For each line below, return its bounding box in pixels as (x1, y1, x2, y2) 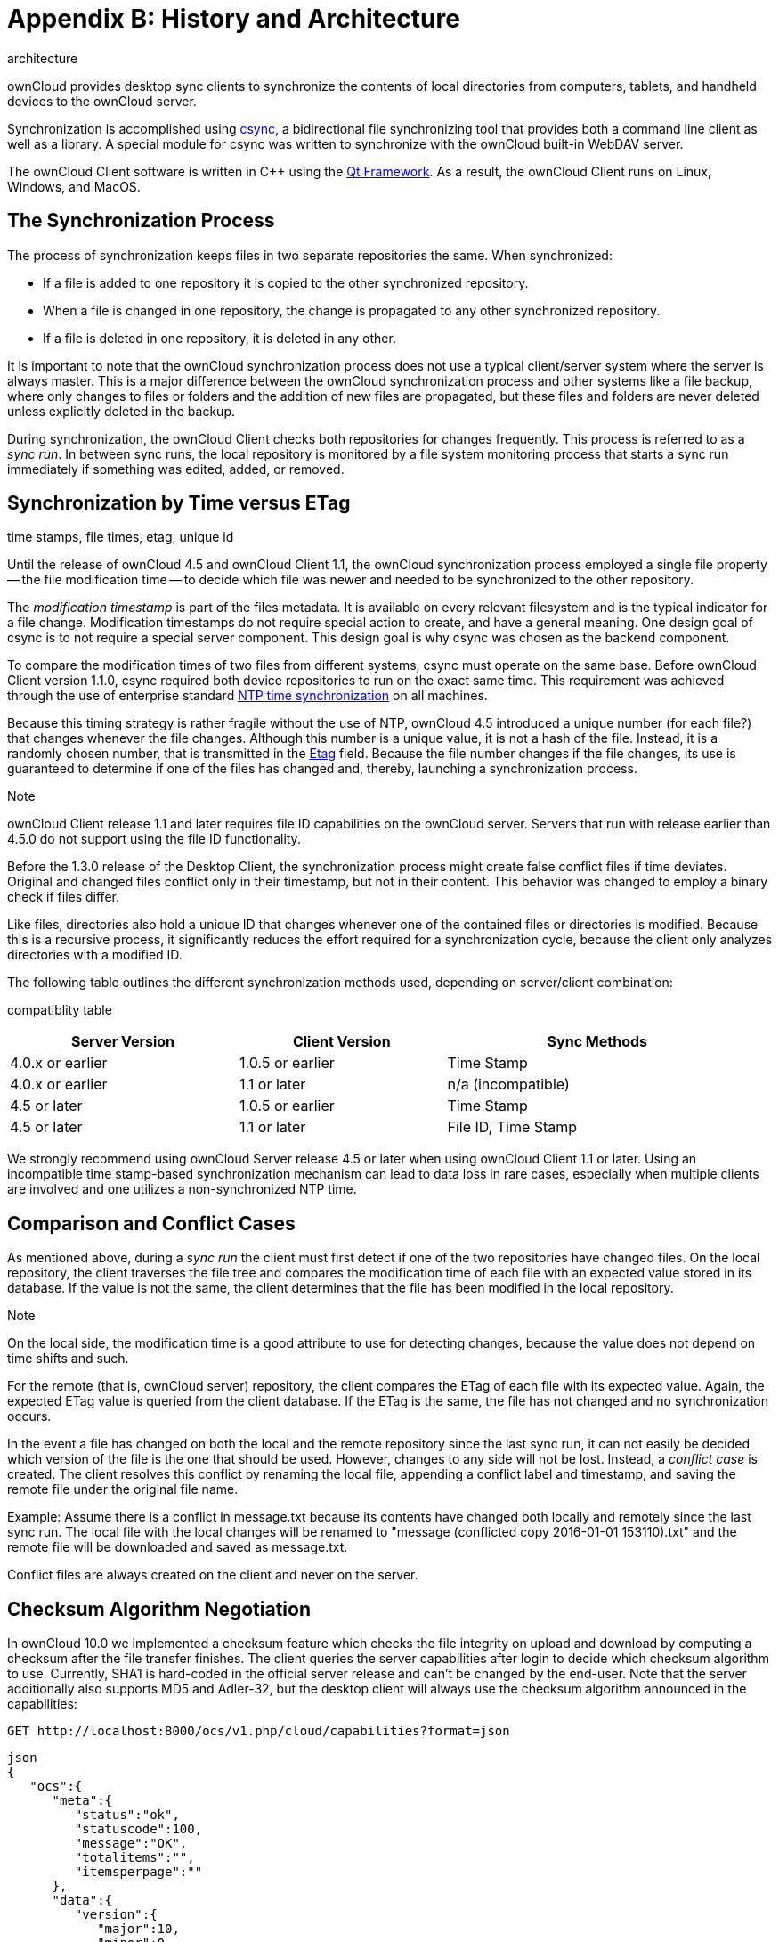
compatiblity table (7, 1002, 112, 1018)
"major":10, (97, 1922, 180, 1937)
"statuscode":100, (74, 1822, 203, 1837)
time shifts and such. (7, 1350, 129, 1367)
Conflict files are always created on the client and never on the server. (7, 1567, 418, 1583)
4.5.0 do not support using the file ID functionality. (7, 831, 301, 847)
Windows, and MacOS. (7, 178, 141, 194)
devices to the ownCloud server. (7, 93, 197, 109)
